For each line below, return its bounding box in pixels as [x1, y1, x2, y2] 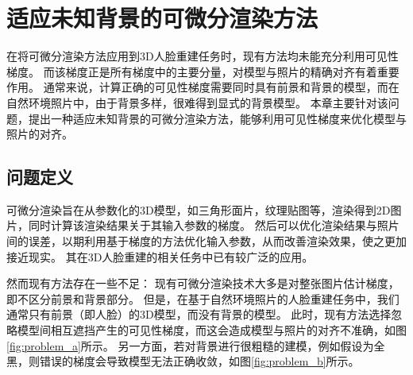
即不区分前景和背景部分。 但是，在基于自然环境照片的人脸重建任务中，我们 [6, 290, 399, 307]
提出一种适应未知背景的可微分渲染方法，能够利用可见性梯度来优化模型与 [28, 110, 407, 126]
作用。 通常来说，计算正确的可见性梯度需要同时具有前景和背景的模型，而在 [6, 79, 399, 95]
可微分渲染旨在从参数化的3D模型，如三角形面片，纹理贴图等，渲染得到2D [6, 201, 391, 218]
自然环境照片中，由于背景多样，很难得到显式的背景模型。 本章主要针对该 [6, 94, 388, 110]
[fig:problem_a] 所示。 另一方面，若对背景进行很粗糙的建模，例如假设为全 [6, 337, 385, 354]
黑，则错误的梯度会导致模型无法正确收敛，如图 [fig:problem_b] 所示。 [6, 353, 360, 369]
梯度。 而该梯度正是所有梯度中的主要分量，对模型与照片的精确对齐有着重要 [6, 63, 399, 79]
